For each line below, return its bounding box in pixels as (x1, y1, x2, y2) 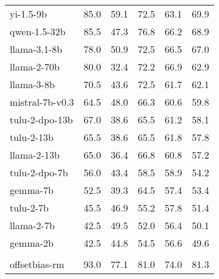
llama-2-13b (10, 148, 60, 162)
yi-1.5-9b (10, 7, 47, 21)
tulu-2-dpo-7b (10, 165, 68, 179)
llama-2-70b (10, 60, 60, 74)
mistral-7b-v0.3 (10, 95, 74, 109)
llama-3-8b (10, 77, 55, 91)
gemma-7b (10, 183, 54, 197)
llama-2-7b (10, 218, 55, 232)
